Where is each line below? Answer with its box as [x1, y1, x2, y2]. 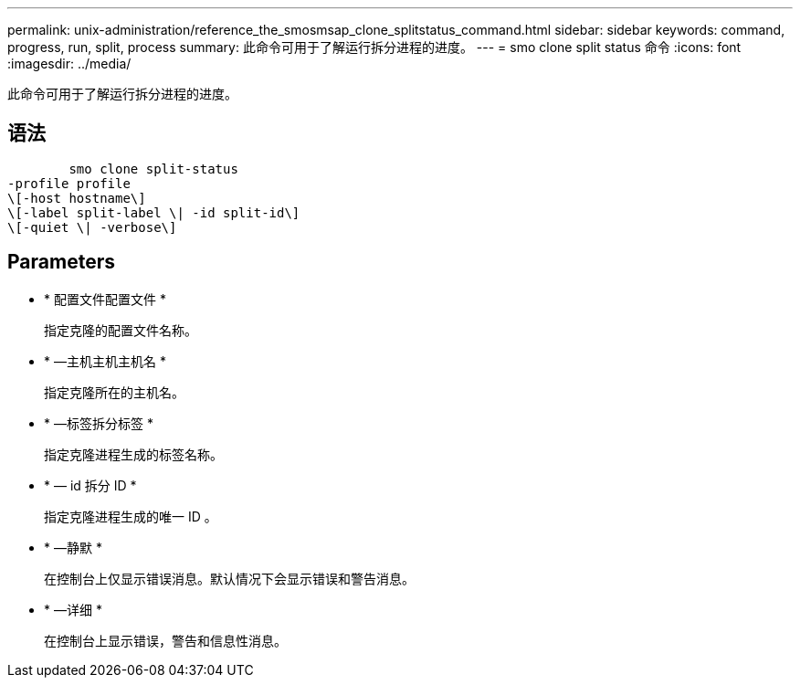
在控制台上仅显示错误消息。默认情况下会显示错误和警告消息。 [44, 570, 415, 586]
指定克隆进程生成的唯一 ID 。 [44, 508, 217, 524]
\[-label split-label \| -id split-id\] [7, 205, 300, 220]
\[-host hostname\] [7, 190, 146, 205]
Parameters [7, 250, 115, 274]
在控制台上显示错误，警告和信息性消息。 [44, 632, 287, 648]
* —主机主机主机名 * [44, 353, 166, 369]
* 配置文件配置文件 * [44, 290, 166, 307]
